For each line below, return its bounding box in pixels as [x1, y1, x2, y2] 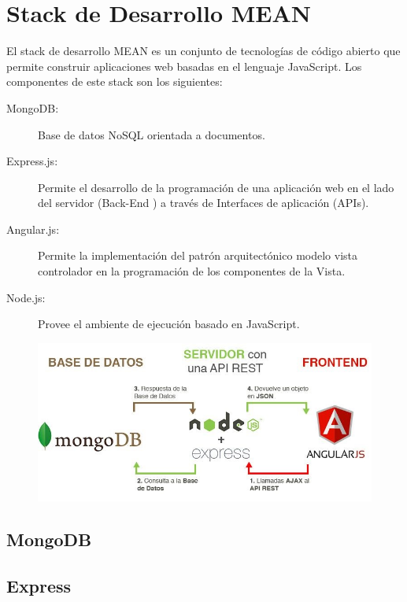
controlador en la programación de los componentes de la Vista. [38, 263, 346, 279]
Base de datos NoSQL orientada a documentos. [38, 126, 265, 142]
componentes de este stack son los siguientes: [6, 73, 223, 90]
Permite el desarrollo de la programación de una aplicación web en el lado [38, 179, 394, 195]
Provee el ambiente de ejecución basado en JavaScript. [38, 316, 300, 332]
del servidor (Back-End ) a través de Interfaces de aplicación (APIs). [38, 194, 369, 211]
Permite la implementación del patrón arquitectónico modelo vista [38, 247, 357, 264]
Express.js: [6, 153, 58, 169]
